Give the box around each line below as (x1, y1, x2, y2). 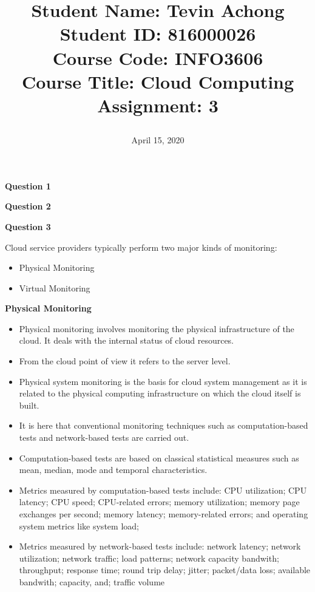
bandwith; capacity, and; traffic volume (19, 575, 165, 588)
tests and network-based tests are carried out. (19, 431, 189, 444)
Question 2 (5, 200, 51, 213)
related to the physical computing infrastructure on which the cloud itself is (19, 387, 301, 400)
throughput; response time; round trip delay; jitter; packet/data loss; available (19, 563, 311, 576)
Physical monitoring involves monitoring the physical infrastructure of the (19, 322, 294, 335)
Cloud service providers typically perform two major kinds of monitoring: (5, 240, 277, 253)
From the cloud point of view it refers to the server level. (19, 355, 231, 367)
